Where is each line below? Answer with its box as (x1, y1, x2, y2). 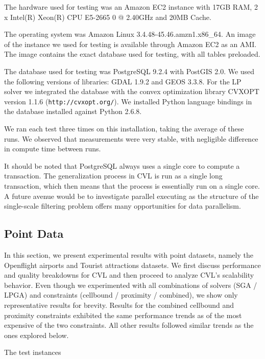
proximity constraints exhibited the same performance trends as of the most (4, 309, 242, 320)
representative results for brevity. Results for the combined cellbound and (4, 299, 234, 310)
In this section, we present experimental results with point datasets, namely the (4, 249, 253, 260)
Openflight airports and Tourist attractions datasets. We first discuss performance (4, 259, 261, 270)
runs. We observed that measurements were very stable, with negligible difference (4, 133, 258, 144)
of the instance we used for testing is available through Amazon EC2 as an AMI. (4, 38, 257, 49)
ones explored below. (4, 329, 69, 340)
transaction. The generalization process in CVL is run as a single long (4, 170, 223, 181)
